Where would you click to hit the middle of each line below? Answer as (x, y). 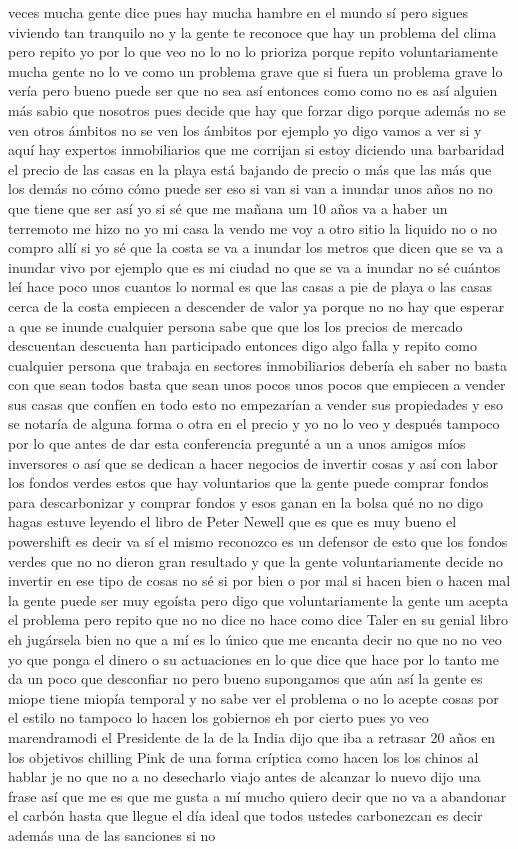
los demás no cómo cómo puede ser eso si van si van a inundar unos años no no (250, 188)
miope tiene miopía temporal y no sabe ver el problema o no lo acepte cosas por (253, 697)
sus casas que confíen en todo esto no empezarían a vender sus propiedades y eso (256, 403)
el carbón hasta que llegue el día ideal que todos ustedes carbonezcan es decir (245, 815)
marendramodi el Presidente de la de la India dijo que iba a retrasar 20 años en (252, 736)
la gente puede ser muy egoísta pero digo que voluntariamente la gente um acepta (258, 599)
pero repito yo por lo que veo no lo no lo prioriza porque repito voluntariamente (253, 51)
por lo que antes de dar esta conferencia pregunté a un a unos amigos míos (237, 443)
